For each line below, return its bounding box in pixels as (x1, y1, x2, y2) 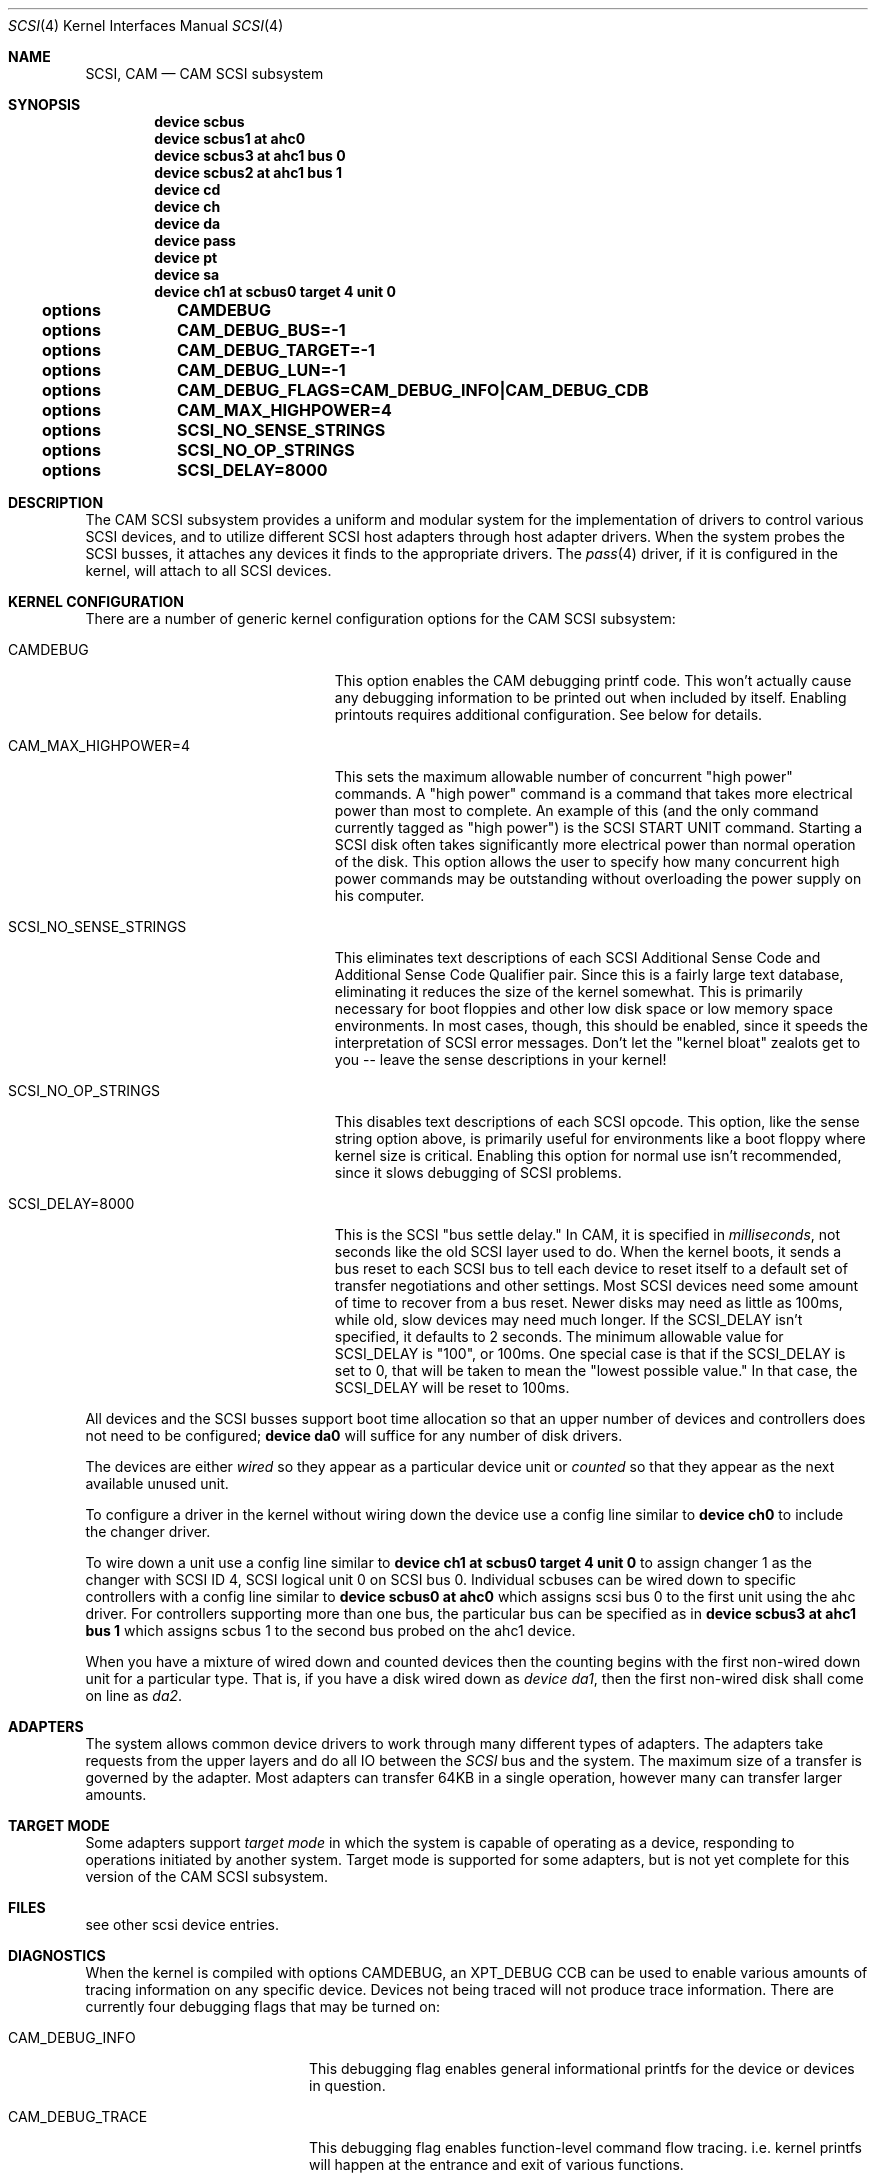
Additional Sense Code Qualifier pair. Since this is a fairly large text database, (334, 966, 844, 983)
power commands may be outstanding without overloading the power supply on (334, 870, 862, 887)
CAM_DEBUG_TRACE (8, 2108, 148, 2125)
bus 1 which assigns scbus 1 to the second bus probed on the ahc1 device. (85, 1622, 576, 1639)
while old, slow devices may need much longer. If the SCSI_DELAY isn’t (334, 1311, 803, 1328)
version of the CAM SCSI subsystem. (85, 1868, 329, 1885)
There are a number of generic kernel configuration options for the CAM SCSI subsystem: (85, 610, 676, 627)
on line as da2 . (85, 1687, 183, 1704)
